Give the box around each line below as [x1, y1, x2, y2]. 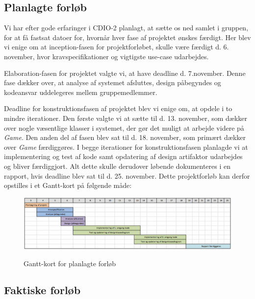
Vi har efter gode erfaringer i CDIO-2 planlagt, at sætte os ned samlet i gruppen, [4, 23, 249, 33]
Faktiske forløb [4, 282, 81, 297]
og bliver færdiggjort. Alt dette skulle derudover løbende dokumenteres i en [4, 161, 231, 171]
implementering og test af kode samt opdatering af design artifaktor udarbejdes [4, 151, 243, 161]
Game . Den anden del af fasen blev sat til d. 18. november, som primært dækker [4, 132, 246, 142]
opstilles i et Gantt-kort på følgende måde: [4, 180, 132, 190]
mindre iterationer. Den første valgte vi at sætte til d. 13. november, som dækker [4, 113, 248, 123]
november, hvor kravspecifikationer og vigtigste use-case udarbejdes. [4, 51, 209, 61]
